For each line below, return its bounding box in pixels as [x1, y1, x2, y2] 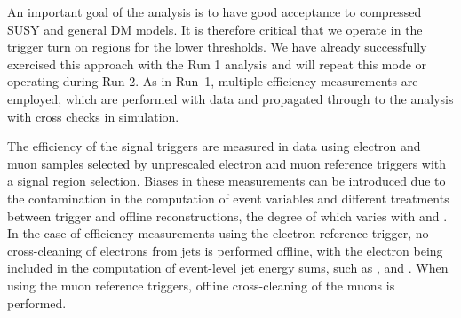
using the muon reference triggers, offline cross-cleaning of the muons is [7, 275, 395, 294]
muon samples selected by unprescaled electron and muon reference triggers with [7, 154, 447, 172]
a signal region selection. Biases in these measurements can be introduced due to [7, 171, 446, 190]
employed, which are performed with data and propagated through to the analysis [7, 89, 454, 107]
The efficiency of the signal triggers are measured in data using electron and [7, 137, 421, 155]
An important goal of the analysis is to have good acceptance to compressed [7, 3, 422, 20]
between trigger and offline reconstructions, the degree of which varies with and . [7, 206, 448, 225]
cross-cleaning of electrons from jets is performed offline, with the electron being [7, 241, 443, 259]
